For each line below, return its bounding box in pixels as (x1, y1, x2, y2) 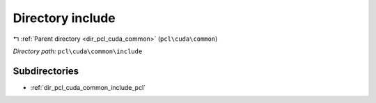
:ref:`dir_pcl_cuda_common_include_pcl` (30, 83, 146, 91)
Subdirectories (13, 65, 79, 77)
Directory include (13, 10, 116, 26)
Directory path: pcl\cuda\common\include (13, 47, 143, 55)
